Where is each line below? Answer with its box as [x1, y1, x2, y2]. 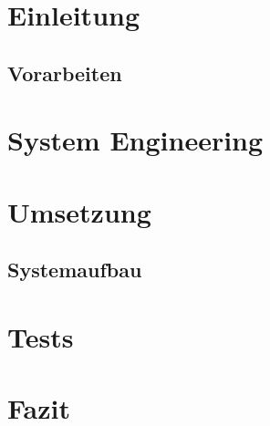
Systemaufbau [7, 255, 142, 284]
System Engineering [7, 121, 264, 159]
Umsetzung [7, 192, 151, 230]
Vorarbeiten [7, 58, 122, 87]
